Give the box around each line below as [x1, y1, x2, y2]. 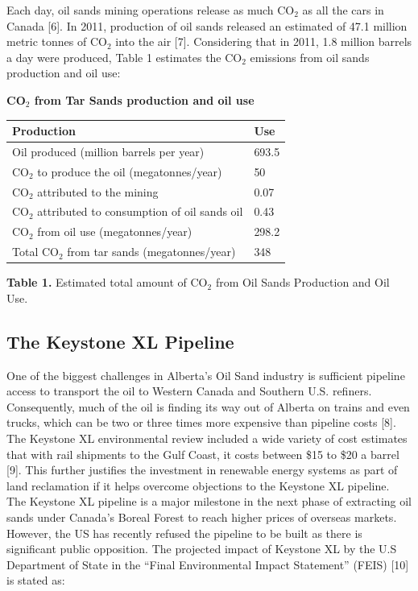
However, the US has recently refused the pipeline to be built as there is [6, 524, 362, 541]
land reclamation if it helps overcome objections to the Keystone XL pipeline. [6, 477, 390, 494]
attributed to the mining [37, 183, 159, 200]
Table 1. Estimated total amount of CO [6, 274, 208, 291]
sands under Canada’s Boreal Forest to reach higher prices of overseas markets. [6, 508, 397, 525]
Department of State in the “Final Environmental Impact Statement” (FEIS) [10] [6, 556, 409, 572]
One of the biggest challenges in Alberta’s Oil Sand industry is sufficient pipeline [6, 366, 405, 383]
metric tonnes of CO [6, 33, 107, 50]
